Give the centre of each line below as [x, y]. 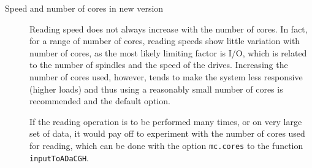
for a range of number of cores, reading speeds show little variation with [165, 41]
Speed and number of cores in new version [84, 8]
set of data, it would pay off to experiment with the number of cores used [167, 133]
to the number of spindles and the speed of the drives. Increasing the [159, 65]
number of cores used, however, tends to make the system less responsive [166, 76]
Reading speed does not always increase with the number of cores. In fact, [169, 29]
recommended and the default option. [100, 101]
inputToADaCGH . [59, 157]
